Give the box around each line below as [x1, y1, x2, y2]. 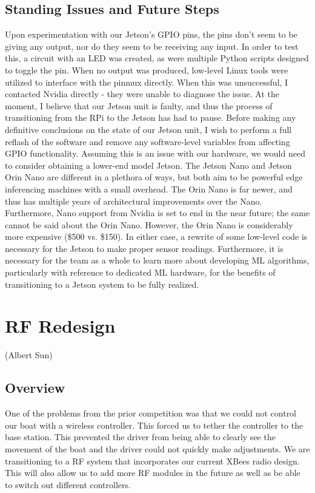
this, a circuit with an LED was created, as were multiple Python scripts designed [5, 52, 309, 64]
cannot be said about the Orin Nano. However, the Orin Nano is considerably [5, 218, 293, 231]
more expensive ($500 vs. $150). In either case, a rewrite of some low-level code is [5, 230, 308, 243]
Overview [5, 378, 65, 397]
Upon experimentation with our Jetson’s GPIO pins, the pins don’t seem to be [5, 28, 297, 41]
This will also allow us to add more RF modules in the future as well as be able [5, 466, 300, 479]
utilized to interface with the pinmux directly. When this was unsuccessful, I [5, 75, 288, 88]
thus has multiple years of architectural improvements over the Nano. [5, 194, 262, 207]
